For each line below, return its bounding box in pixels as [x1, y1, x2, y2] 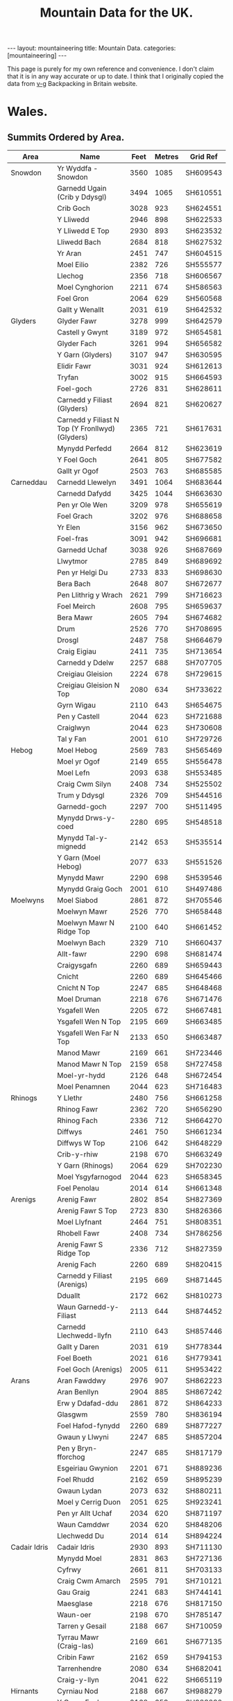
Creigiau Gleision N [57, 681, 120, 690]
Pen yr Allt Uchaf [57, 1509, 112, 1519]
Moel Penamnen [57, 1082, 110, 1092]
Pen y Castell [57, 712, 100, 721]
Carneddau [10, 477, 47, 487]
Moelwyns [10, 896, 45, 905]
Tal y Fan [57, 734, 87, 744]
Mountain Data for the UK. [40, 5, 193, 21]
